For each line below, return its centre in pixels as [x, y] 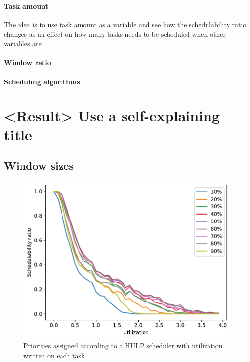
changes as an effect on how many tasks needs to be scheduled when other [115, 34]
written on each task [54, 355]
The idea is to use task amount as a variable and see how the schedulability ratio [125, 24]
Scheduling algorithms [42, 82]
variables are [23, 43]
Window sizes [39, 165]
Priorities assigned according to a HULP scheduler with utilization [123, 346]
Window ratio [28, 63]
